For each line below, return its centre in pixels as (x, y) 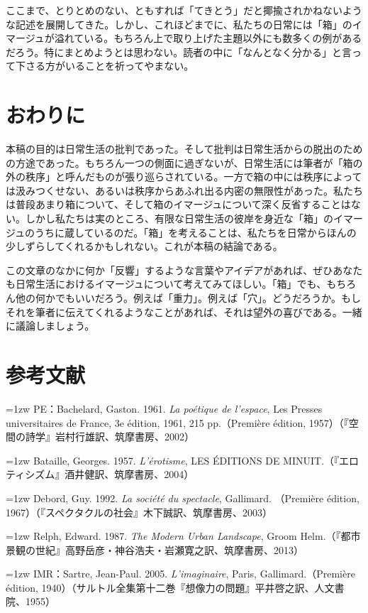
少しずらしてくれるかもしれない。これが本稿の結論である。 (144, 246)
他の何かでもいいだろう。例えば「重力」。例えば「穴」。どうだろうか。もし (188, 298)
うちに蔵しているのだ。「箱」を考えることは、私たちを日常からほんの (196, 232)
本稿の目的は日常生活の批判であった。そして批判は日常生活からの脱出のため (184, 149)
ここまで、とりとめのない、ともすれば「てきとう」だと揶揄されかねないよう (184, 10)
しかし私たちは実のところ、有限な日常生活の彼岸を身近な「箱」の (179, 218)
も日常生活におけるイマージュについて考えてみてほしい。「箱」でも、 (166, 284)
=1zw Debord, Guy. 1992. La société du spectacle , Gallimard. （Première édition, (183, 498)
